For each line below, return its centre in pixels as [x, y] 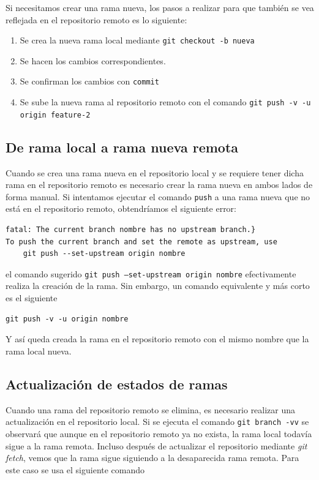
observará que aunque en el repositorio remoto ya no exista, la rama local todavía [159, 433]
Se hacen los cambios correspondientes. [93, 60]
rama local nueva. [39, 351]
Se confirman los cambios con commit [89, 81]
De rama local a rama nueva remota [122, 147]
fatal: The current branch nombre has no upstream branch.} [131, 230]
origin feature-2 [55, 115]
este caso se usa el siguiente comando [75, 469]
